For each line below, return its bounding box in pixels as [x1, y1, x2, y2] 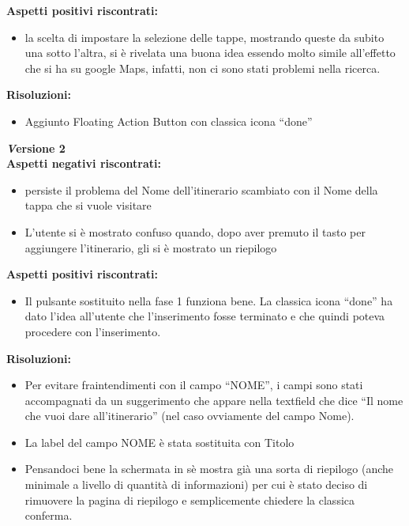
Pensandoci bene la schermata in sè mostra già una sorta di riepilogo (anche [24, 460, 394, 477]
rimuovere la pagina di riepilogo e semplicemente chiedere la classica [24, 491, 355, 508]
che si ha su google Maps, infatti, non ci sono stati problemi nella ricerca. [24, 59, 381, 76]
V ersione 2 [6, 139, 66, 156]
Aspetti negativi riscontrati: [6, 155, 161, 172]
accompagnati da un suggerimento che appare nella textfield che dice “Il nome [24, 392, 403, 408]
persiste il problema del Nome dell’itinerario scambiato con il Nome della [24, 181, 378, 198]
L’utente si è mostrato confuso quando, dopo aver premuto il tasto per [24, 223, 366, 240]
